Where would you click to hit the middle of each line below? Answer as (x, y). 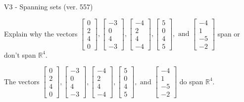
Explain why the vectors (41, 33)
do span (191, 81)
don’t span (20, 54)
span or (229, 33)
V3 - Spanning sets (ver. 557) (49, 6)
